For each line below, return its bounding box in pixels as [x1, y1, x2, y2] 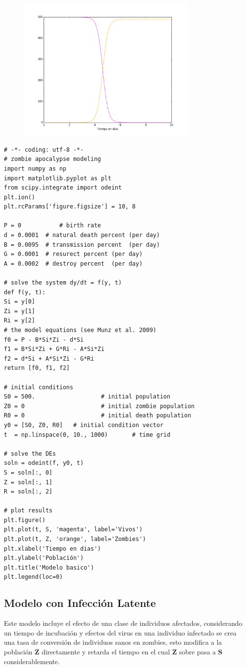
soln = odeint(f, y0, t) [4, 460, 84, 467]
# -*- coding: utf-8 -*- [4, 146, 84, 153]
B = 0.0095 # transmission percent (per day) [4, 241, 160, 248]
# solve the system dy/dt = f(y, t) [4, 279, 122, 286]
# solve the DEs [4, 450, 56, 457]
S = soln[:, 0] [4, 469, 53, 476]
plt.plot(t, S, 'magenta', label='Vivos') [4, 526, 143, 533]
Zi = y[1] [4, 307, 35, 315]
